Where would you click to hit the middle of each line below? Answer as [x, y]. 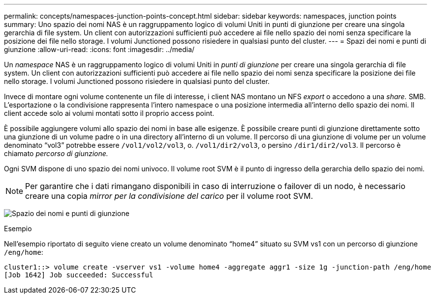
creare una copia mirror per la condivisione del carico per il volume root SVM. [169, 196]
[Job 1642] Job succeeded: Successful [79, 275]
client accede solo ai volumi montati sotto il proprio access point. [109, 113]
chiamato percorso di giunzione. [56, 153]
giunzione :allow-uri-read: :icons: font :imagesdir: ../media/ [99, 49]
